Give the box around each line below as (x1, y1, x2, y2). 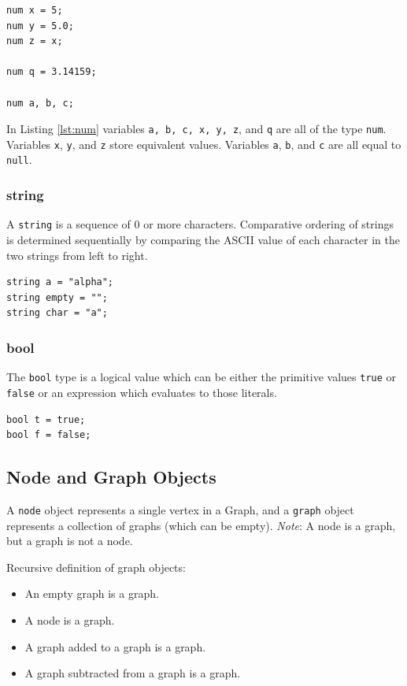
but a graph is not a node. (6, 532, 133, 549)
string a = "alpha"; (6, 276, 114, 288)
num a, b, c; (6, 97, 74, 109)
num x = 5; (6, 5, 63, 16)
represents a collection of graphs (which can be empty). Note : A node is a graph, (6, 517, 396, 533)
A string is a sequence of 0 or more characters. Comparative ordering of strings (6, 216, 394, 232)
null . (6, 151, 32, 168)
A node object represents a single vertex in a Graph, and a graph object (6, 501, 354, 517)
